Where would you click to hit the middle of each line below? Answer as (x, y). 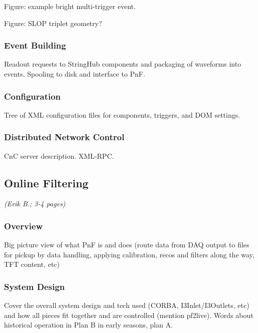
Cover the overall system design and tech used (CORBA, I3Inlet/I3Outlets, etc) (127, 305)
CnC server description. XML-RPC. (59, 155)
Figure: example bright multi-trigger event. (70, 6)
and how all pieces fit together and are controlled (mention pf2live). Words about (129, 315)
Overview (24, 226)
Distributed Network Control (64, 137)
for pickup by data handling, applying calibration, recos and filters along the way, (129, 254)
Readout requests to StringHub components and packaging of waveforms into (123, 64)
